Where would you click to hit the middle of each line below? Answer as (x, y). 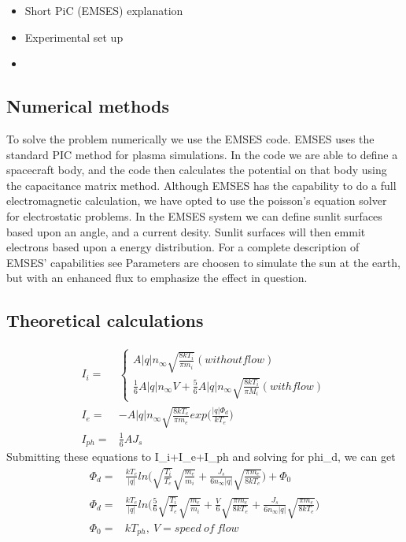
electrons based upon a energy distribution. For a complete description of (183, 247)
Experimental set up (74, 37)
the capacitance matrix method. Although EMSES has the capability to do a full (201, 185)
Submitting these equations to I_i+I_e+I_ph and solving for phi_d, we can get (201, 457)
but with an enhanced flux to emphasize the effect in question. (157, 278)
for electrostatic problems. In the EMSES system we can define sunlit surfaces (194, 215)
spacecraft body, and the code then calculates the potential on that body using (197, 170)
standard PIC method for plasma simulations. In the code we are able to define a (202, 154)
